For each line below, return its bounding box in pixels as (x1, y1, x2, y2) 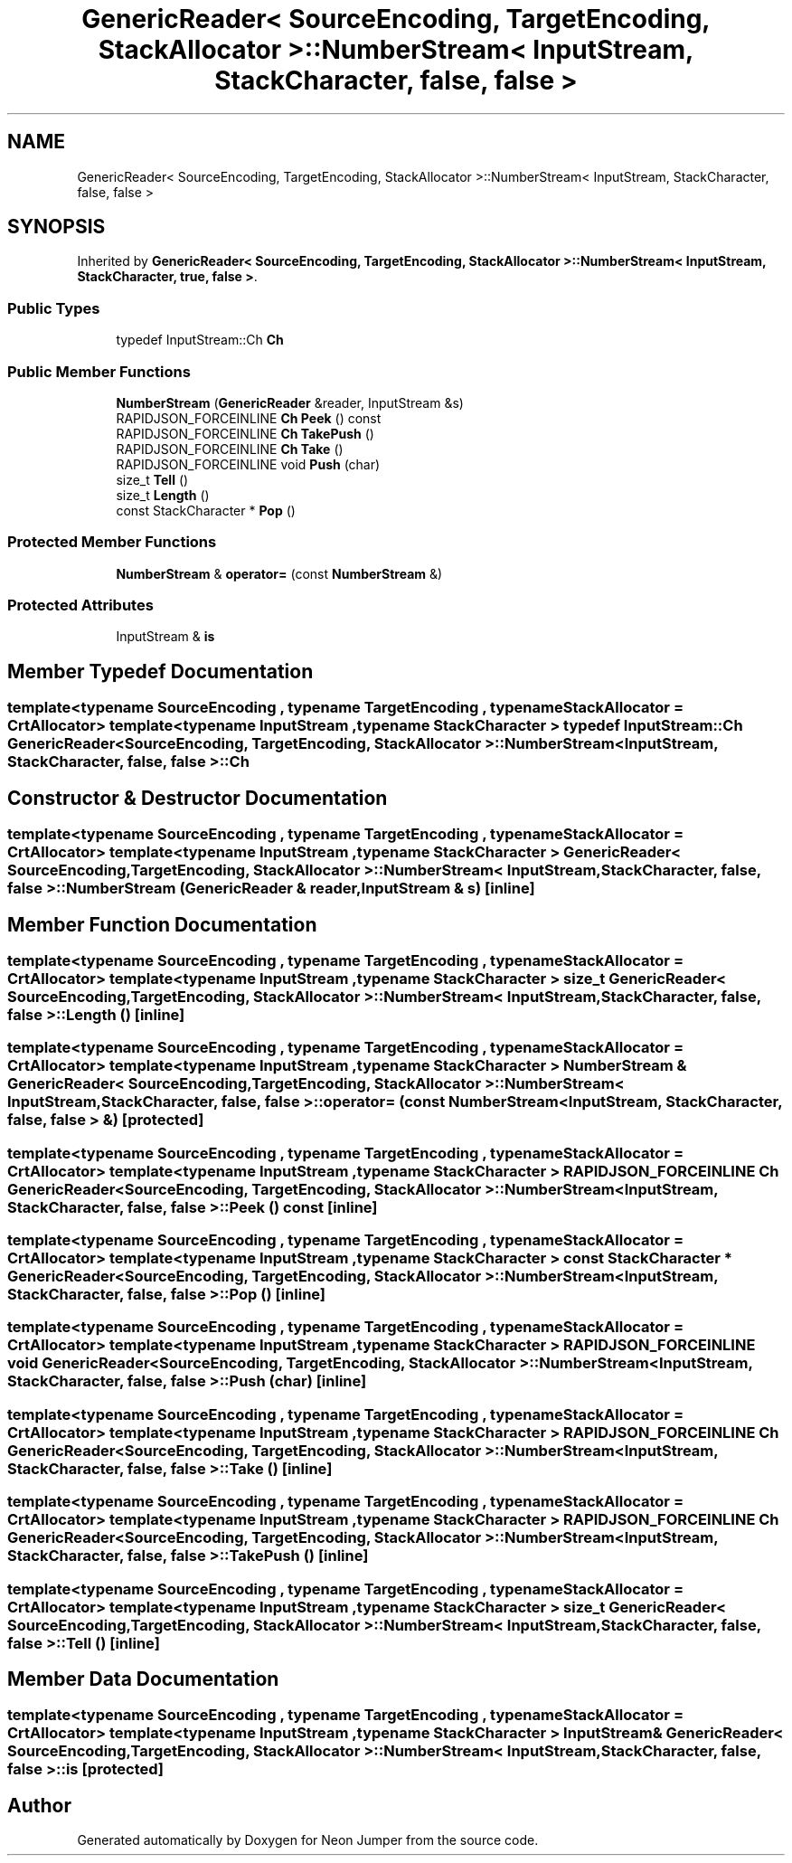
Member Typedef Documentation (7, 659, 314, 683)
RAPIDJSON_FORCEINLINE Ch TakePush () (116, 425, 374, 441)
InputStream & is (116, 629, 215, 645)
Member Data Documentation (7, 1668, 279, 1691)
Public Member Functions (7, 362, 191, 381)
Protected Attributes (7, 596, 154, 615)
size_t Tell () (116, 471, 189, 487)
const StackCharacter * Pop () (116, 502, 296, 518)
